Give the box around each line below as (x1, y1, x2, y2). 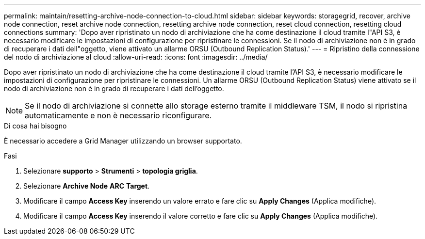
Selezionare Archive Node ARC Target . (23, 182, 150, 190)
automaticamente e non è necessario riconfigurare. (25, 111, 212, 120)
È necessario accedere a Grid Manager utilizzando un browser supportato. (4, 137, 242, 145)
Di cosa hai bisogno (4, 122, 67, 130)
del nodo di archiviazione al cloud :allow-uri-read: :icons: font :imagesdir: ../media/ (4, 53, 268, 61)
